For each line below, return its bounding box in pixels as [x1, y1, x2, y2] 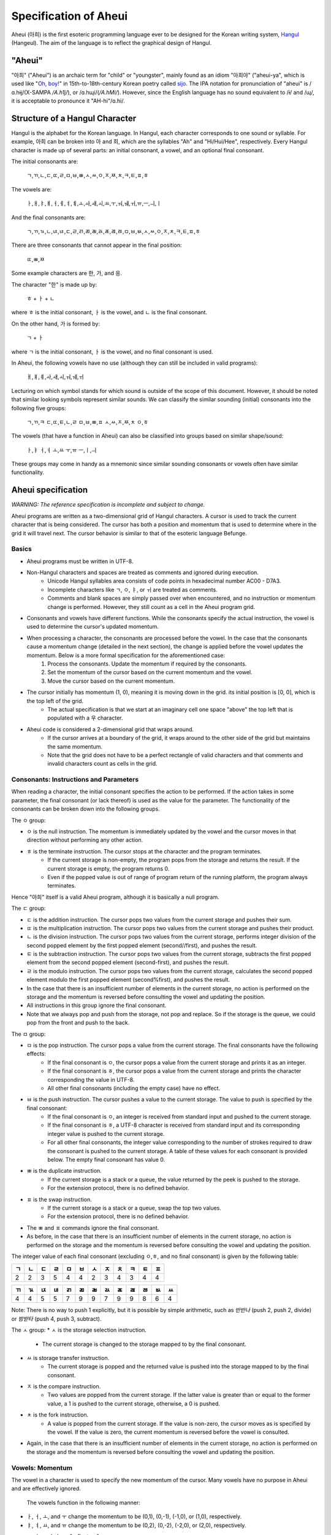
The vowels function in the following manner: [26, 1499, 140, 1506]
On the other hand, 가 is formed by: [11, 320, 101, 327]
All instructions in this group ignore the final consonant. [26, 1001, 167, 1009]
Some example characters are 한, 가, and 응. [11, 270, 123, 277]
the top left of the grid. [26, 697, 84, 704]
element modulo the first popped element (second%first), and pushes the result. [26, 976, 230, 984]
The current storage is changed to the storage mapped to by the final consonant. [42, 1340, 246, 1348]
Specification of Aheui [11, 9, 128, 23]
